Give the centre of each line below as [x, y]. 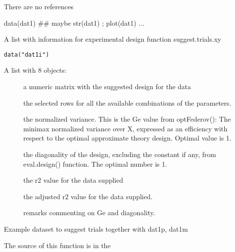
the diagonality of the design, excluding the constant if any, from [120, 154]
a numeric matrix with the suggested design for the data [107, 87]
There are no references [39, 6]
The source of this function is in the [57, 245]
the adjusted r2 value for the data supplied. [88, 196]
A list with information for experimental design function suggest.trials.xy [113, 39]
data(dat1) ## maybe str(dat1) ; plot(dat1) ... [74, 23]
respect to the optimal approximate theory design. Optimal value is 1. [127, 138]
